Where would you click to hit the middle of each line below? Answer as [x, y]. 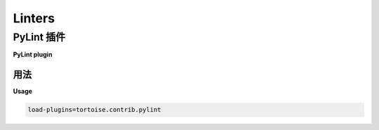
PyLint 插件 [39, 37]
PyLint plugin [33, 55]
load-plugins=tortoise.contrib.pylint [94, 110]
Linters [34, 18]
